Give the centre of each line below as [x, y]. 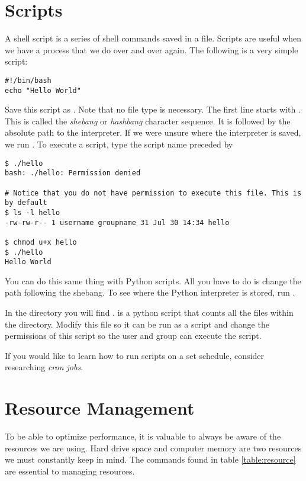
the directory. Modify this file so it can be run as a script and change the [137, 324]
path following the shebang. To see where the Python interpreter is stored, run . [150, 292]
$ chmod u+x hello [41, 242]
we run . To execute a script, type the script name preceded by [119, 144]
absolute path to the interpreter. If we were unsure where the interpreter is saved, [153, 132]
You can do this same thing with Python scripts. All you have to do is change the [153, 280]
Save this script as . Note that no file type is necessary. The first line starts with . [153, 109]
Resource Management [100, 408]
